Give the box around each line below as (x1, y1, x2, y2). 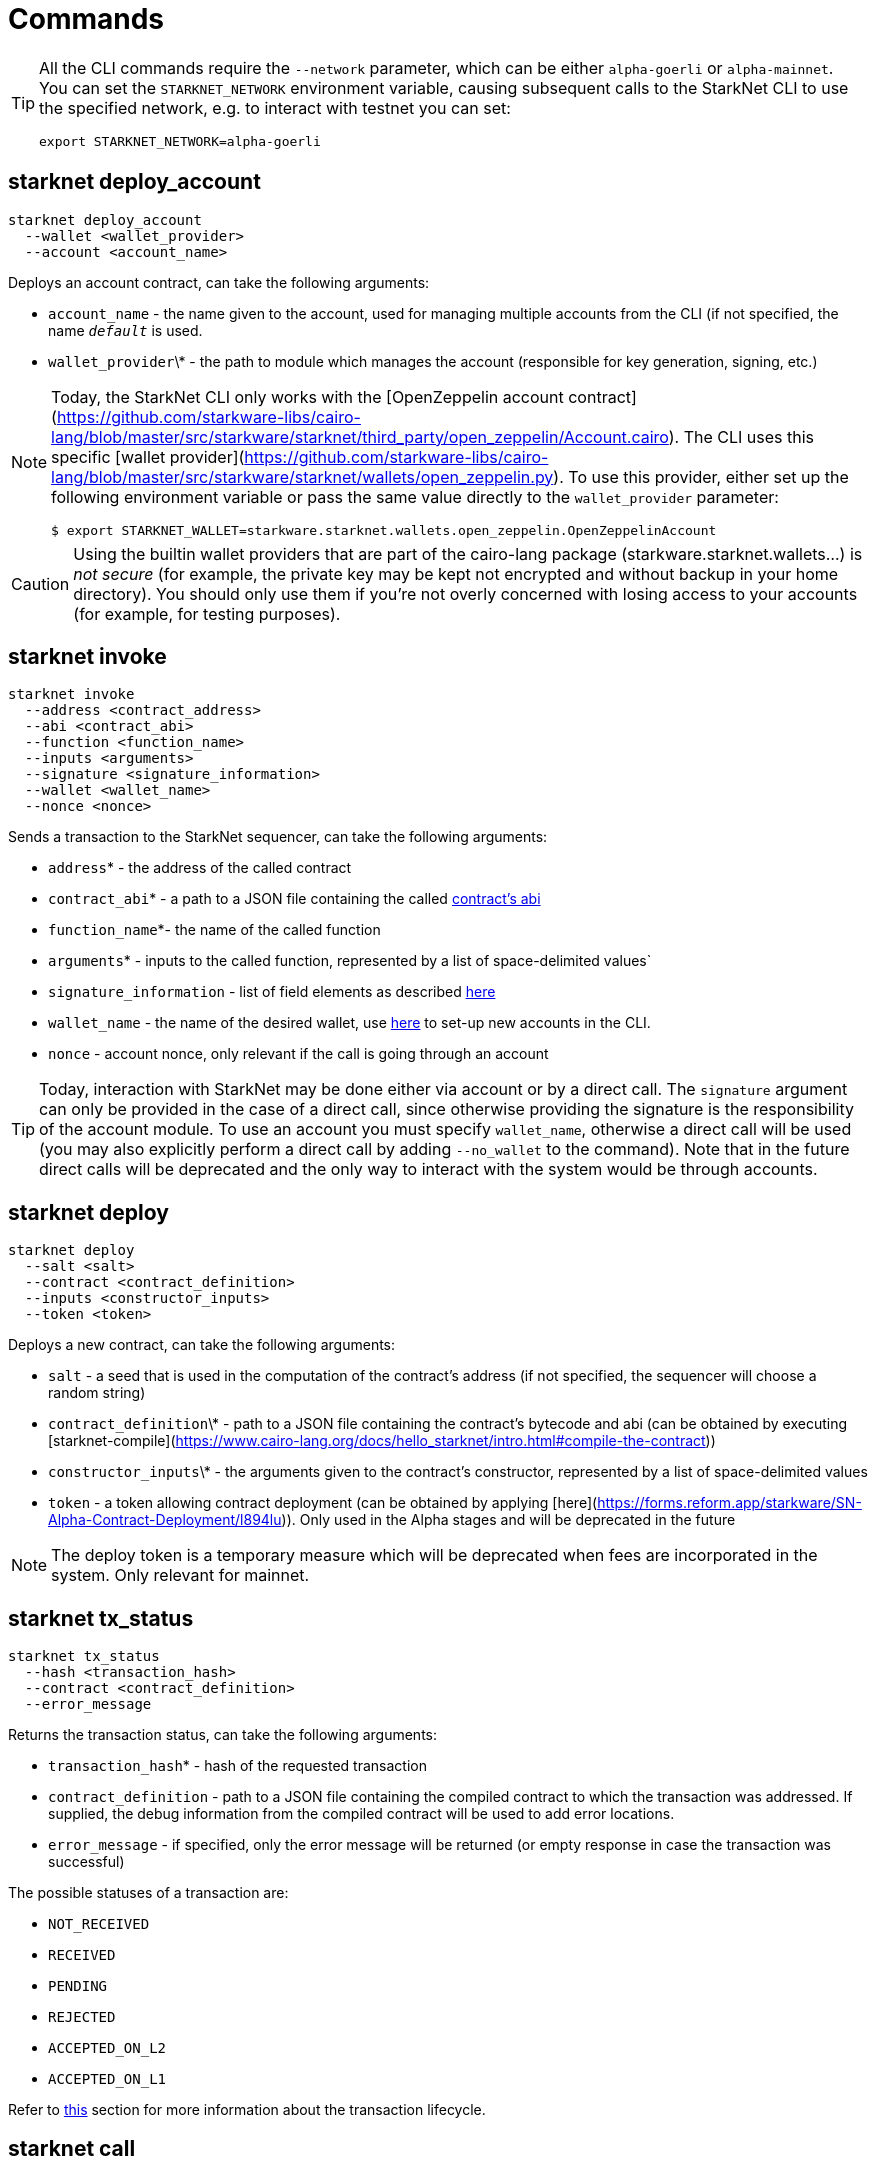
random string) (48, 1384, 146, 1402)
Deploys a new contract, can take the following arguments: (8, 1336, 396, 1354)
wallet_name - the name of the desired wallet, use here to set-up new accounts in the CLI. (48, 1014, 651, 1032)
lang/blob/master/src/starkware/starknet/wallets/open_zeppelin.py (51, 466, 554, 487)
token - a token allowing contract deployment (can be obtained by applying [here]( (48, 1494, 598, 1512)
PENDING (48, 1978, 108, 1995)
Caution (11, 573, 70, 594)
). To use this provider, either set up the (553, 466, 849, 487)
